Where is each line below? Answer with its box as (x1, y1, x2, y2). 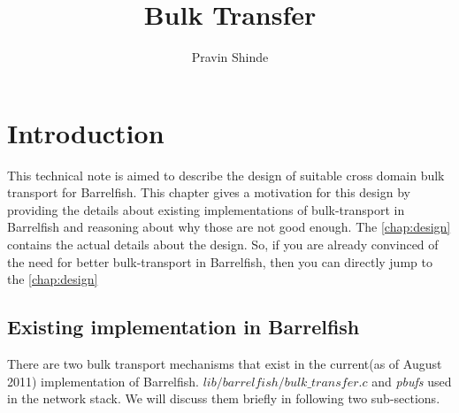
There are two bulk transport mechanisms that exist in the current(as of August (7, 355, 442, 373)
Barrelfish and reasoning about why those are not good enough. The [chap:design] (7, 218, 451, 236)
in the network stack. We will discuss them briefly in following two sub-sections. (7, 389, 440, 408)
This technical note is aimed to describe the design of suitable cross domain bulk (7, 165, 445, 184)
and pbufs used (371, 371, 452, 390)
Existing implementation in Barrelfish (7, 313, 360, 340)
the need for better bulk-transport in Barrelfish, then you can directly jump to (7, 252, 432, 271)
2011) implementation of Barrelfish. (7, 371, 199, 390)
